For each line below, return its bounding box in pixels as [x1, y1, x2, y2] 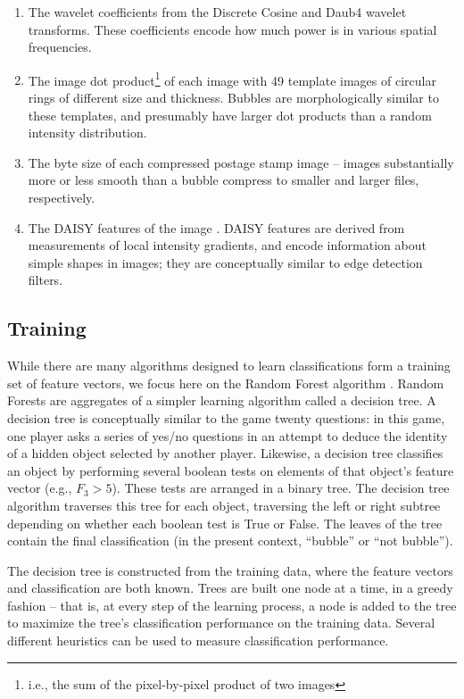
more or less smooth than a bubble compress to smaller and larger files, [28, 171, 419, 189]
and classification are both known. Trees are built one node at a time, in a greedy [7, 578, 453, 597]
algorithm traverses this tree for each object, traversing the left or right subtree [7, 495, 441, 514]
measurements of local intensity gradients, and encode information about [28, 236, 427, 254]
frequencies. [28, 37, 92, 56]
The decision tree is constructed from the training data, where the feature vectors [7, 561, 453, 579]
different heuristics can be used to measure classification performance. [7, 631, 389, 650]
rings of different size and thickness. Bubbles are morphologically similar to [28, 88, 439, 107]
